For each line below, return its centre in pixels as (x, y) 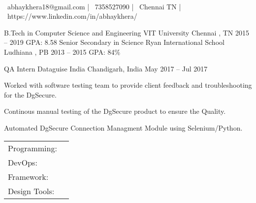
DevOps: (23, 162)
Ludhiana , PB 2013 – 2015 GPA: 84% (62, 51)
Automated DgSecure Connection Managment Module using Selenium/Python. (123, 127)
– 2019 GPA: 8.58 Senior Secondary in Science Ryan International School (114, 42)
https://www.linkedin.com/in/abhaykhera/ (72, 16)
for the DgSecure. (30, 94)
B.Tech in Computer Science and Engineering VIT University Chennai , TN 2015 (127, 32)
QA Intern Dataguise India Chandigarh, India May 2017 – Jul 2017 (106, 68)
